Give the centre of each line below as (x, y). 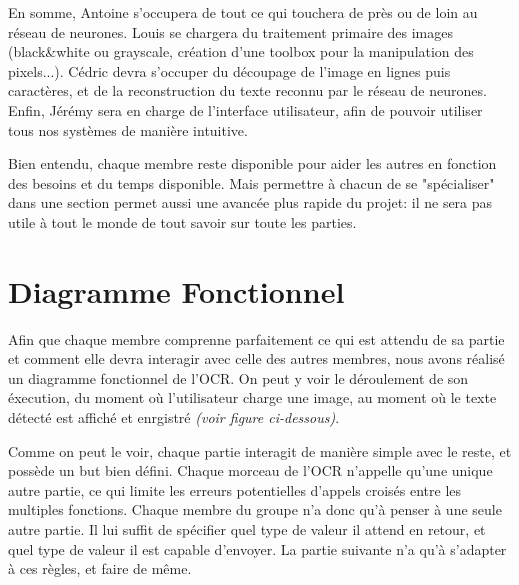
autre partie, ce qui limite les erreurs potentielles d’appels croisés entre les (235, 489)
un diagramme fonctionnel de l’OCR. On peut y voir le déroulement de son (238, 377)
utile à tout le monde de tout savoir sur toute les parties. (182, 221)
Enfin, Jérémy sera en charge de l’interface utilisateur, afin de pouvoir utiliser (245, 109)
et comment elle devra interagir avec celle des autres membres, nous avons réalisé (256, 358)
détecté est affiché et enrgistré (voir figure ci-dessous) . (174, 417)
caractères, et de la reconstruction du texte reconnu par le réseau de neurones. (247, 90)
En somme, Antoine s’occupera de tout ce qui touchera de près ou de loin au (243, 12)
